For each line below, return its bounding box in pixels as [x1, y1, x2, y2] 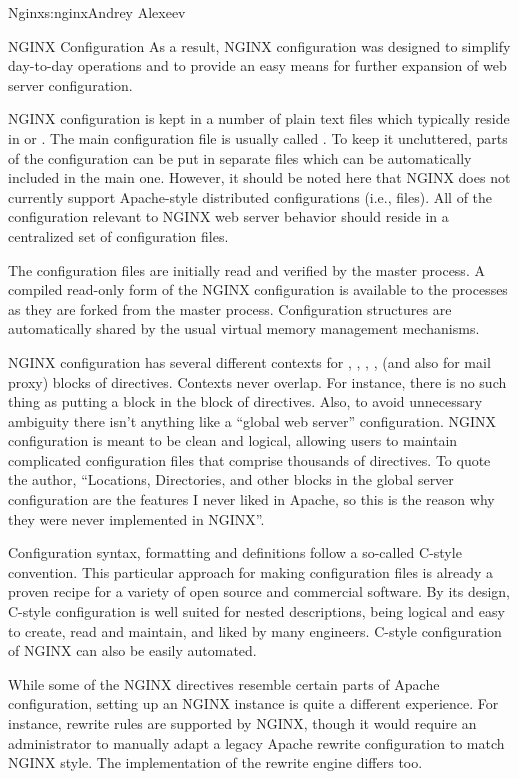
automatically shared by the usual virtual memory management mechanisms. [8, 318, 480, 339]
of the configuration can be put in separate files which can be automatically [8, 147, 472, 168]
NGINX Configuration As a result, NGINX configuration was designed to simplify [8, 35, 511, 56]
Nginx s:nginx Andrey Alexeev [8, 2, 186, 22]
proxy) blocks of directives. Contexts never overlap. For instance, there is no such [8, 371, 507, 392]
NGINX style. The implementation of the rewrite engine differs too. [8, 752, 423, 773]
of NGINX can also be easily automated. [8, 640, 257, 661]
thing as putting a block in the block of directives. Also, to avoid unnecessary [8, 391, 483, 412]
